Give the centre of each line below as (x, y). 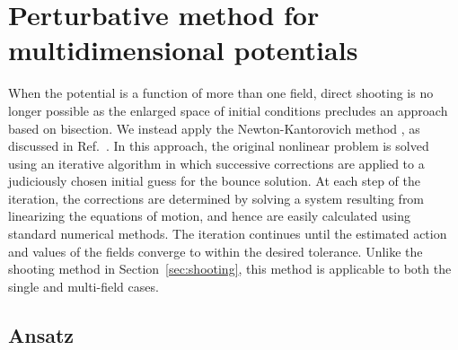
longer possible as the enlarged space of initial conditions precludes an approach (228, 110)
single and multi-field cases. (84, 286)
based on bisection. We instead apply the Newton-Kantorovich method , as (214, 128)
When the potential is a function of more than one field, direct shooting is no (221, 93)
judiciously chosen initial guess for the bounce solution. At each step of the (215, 181)
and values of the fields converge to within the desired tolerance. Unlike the (216, 251)
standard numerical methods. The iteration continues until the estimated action (228, 234)
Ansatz (41, 334)
